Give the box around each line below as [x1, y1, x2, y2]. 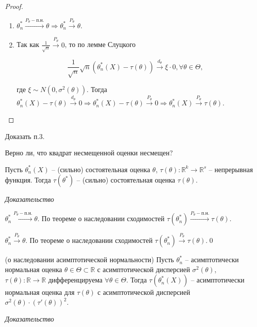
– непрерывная [209, 164, 253, 174]
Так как [16, 39, 40, 49]
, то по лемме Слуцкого [64, 39, 136, 49]
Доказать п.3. [5, 131, 45, 141]
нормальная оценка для [5, 287, 75, 297]
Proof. [5, 1, 23, 11]
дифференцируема [48, 275, 103, 285]
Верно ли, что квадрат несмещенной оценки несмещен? [5, 147, 173, 158]
